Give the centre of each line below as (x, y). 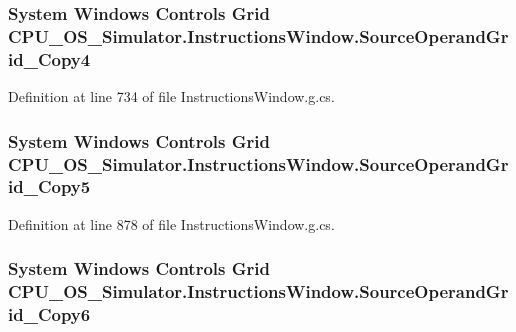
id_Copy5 (49, 186)
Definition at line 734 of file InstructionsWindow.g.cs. (171, 96)
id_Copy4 (49, 58)
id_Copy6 (49, 314)
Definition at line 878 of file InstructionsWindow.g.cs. (171, 223)
